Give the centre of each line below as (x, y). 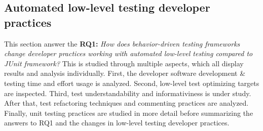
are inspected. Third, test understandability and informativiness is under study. (128, 93)
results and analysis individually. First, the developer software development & (125, 73)
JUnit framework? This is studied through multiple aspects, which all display (124, 63)
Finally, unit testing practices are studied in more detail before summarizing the (129, 113)
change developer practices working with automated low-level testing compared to (128, 53)
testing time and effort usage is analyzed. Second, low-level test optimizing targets (132, 83)
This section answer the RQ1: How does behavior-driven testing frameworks (122, 43)
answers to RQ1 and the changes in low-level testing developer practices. (117, 123)
